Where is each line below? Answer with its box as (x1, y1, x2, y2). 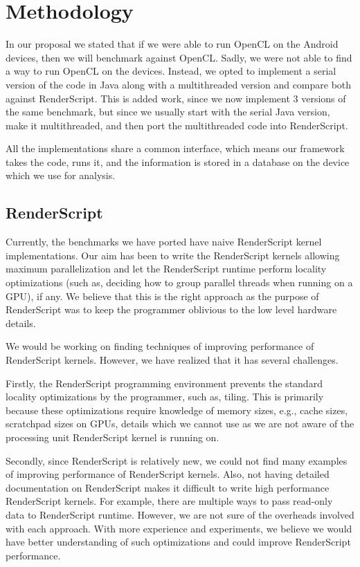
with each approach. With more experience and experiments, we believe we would (6, 521, 352, 535)
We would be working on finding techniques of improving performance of (6, 339, 314, 353)
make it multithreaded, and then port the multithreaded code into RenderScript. (6, 118, 348, 132)
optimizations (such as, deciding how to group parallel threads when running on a (6, 275, 353, 290)
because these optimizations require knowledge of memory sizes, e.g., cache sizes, (6, 402, 348, 417)
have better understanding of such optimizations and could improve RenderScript (6, 535, 351, 549)
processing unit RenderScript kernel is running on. (6, 429, 219, 444)
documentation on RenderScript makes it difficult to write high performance (6, 480, 330, 494)
